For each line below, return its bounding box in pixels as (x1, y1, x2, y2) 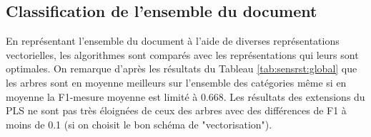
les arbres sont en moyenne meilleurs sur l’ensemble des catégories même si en (6, 75, 347, 89)
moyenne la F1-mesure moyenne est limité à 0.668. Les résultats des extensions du (6, 89, 365, 104)
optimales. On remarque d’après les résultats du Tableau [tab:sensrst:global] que (6, 61, 357, 76)
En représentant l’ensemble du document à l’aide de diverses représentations (6, 33, 340, 48)
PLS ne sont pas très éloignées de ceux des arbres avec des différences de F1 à (6, 103, 347, 118)
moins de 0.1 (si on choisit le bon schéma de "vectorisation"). (6, 116, 272, 131)
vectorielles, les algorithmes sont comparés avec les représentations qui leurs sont (6, 47, 359, 62)
